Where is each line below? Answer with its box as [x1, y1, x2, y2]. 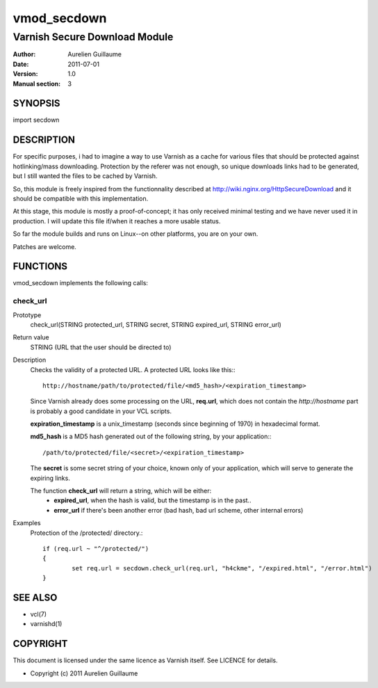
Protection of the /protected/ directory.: [30, 529, 143, 537]
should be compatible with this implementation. [13, 194, 149, 202]
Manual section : [13, 79, 61, 88]
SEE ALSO [13, 591, 58, 603]
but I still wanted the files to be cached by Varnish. [13, 172, 158, 180]
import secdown [13, 115, 60, 125]
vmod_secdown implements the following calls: [13, 279, 149, 287]
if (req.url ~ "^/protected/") [42, 545, 149, 552]
